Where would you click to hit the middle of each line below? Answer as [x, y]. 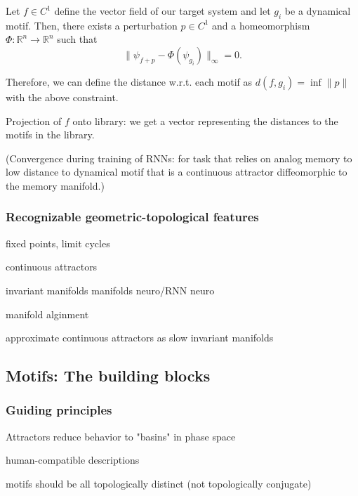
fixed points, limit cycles [58, 243]
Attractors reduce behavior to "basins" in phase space [121, 436]
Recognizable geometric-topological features [132, 217]
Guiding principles [59, 410]
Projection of [34, 120]
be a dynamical [318, 11]
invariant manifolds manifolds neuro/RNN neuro [110, 290]
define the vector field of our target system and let [163, 11]
